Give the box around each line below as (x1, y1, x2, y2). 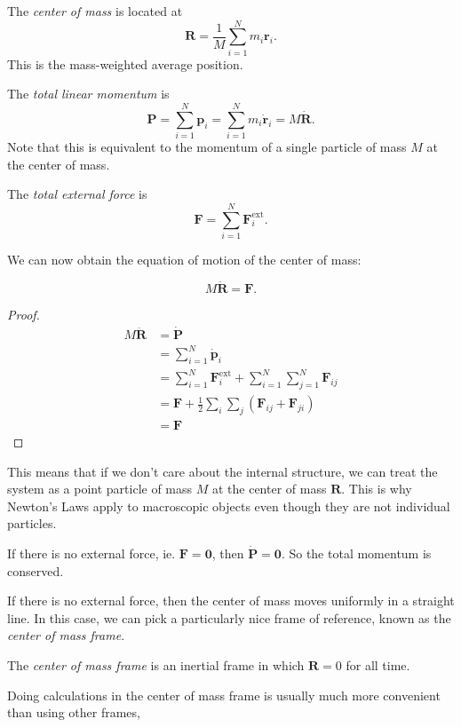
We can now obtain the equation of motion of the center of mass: (7, 249, 362, 268)
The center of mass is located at (7, 2, 183, 20)
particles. (7, 514, 57, 533)
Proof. (7, 304, 40, 323)
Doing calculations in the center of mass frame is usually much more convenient (7, 685, 441, 704)
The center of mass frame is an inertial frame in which (7, 656, 305, 675)
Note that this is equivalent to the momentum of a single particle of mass (7, 138, 407, 156)
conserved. (7, 561, 64, 580)
